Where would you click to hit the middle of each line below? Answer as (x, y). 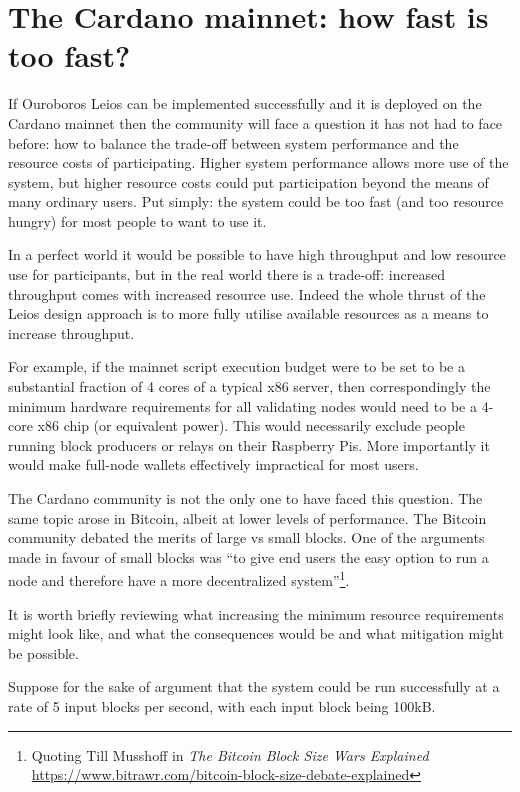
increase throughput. (71, 332)
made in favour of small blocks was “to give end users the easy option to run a (248, 556)
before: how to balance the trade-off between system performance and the (233, 142)
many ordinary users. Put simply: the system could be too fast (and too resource (256, 201)
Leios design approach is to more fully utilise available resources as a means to (248, 313)
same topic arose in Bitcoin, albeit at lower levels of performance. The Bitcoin (247, 517)
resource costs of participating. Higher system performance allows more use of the (258, 162)
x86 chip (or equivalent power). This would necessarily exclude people (251, 425)
